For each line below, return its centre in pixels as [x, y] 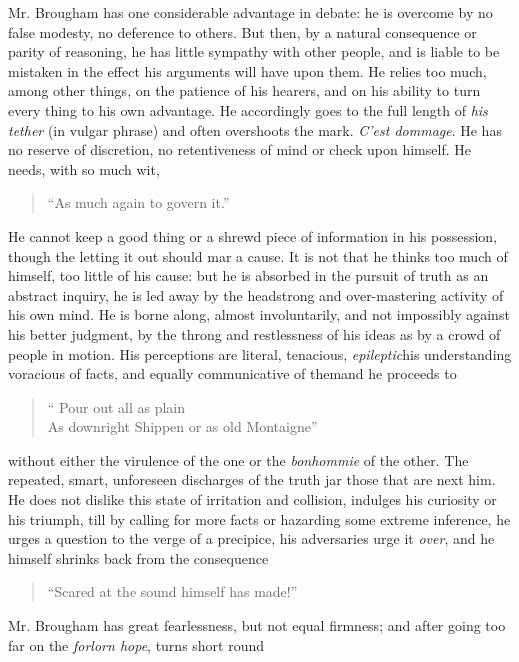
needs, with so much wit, [84, 168]
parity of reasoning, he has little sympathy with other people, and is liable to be [254, 51]
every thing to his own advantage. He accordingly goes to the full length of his [248, 109]
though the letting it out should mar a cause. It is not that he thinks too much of [258, 255]
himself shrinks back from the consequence [138, 557]
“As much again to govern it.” [138, 202]
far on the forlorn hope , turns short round [136, 644]
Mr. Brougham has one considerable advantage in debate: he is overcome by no [250, 12]
